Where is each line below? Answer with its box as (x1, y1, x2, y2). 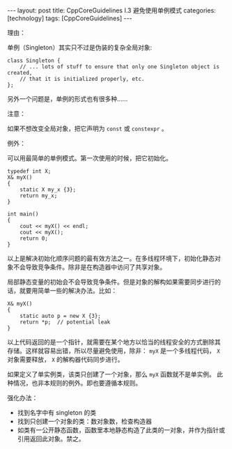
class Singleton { (7, 57, 61, 64)
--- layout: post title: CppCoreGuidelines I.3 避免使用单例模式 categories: (7, 6, 216, 15)
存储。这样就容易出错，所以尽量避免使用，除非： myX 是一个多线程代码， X (7, 347, 221, 355)
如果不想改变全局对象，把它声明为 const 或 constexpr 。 (7, 124, 168, 132)
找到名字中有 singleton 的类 (17, 409, 96, 416)
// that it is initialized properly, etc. (20, 75, 145, 82)
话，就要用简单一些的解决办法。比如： (7, 287, 117, 294)
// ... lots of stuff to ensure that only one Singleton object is (20, 63, 219, 70)
